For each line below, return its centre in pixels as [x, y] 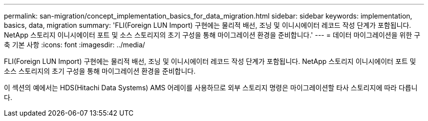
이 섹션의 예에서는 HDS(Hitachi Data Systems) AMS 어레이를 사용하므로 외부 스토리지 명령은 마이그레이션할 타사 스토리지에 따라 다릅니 [211, 88]
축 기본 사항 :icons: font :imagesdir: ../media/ [75, 45]
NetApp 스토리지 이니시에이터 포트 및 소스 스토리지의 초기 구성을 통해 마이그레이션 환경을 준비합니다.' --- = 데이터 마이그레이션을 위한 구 [212, 35]
